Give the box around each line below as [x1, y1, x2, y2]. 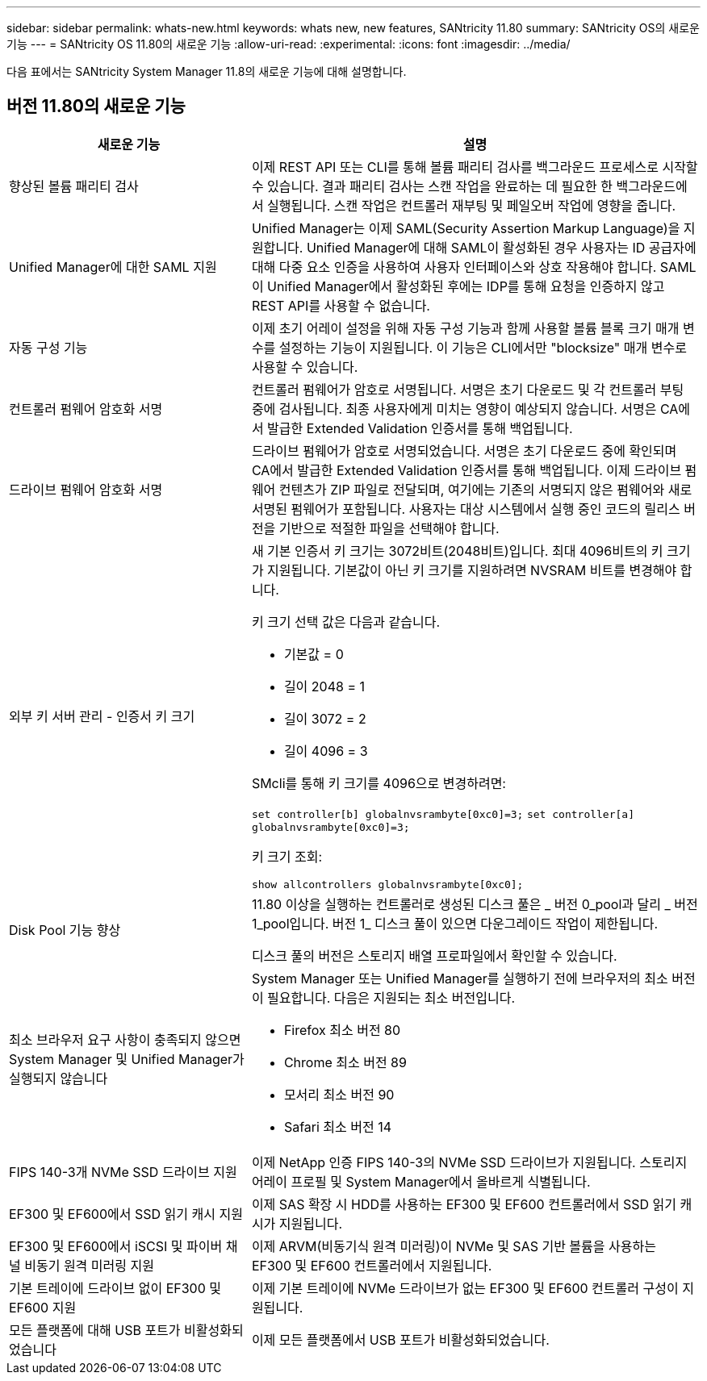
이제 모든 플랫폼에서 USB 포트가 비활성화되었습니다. [251, 1331, 550, 1348]
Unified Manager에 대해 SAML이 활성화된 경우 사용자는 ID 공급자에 [306, 239, 697, 256]
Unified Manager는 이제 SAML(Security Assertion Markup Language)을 [251, 219, 680, 236]
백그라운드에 [616, 177, 688, 194]
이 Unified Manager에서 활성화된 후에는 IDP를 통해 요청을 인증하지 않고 [251, 277, 665, 294]
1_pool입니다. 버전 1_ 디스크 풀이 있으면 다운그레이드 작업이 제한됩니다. [251, 915, 659, 932]
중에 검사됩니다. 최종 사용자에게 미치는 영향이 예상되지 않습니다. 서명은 [251, 400, 657, 417]
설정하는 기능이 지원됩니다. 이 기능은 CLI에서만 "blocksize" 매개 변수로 [278, 339, 687, 356]
